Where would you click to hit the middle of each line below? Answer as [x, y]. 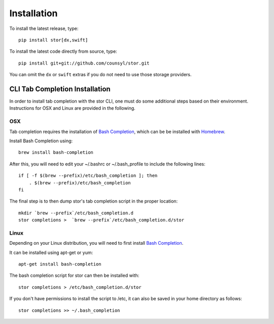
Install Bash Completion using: [41, 141]
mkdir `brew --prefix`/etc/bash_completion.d [76, 213]
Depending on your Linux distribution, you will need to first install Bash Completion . [96, 243]
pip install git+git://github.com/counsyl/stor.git [84, 63]
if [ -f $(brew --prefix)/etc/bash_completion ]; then [88, 176]
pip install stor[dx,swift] [53, 40]
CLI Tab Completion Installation [60, 89]
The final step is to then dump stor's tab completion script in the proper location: [93, 201]
